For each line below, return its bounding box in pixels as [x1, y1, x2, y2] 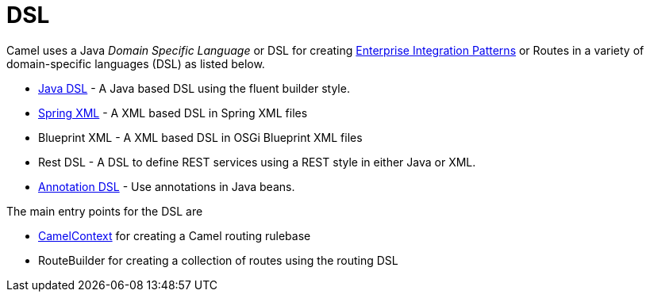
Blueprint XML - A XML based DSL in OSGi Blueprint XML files [38, 130, 363, 144]
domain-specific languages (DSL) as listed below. [6, 56, 265, 71]
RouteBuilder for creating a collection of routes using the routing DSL [38, 253, 398, 267]
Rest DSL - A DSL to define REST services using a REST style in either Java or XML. [38, 155, 476, 169]
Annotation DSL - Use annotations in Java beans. [38, 179, 295, 193]
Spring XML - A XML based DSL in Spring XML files [38, 105, 308, 120]
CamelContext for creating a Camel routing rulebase [38, 228, 311, 243]
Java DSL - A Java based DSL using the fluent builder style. [38, 81, 350, 95]
